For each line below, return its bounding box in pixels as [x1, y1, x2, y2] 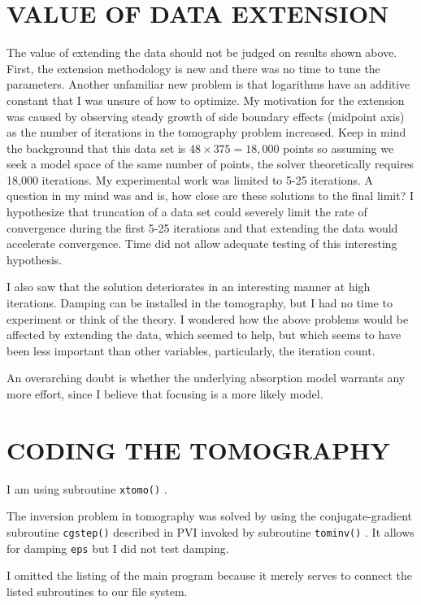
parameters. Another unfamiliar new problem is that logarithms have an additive [7, 76, 410, 93]
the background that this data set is [7, 139, 186, 156]
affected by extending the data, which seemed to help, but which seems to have [7, 326, 401, 343]
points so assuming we [283, 139, 394, 156]
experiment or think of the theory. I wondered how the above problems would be [7, 310, 409, 327]
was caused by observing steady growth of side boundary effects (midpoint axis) [7, 107, 405, 124]
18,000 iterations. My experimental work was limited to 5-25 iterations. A [7, 171, 374, 188]
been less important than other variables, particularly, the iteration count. [7, 342, 375, 359]
